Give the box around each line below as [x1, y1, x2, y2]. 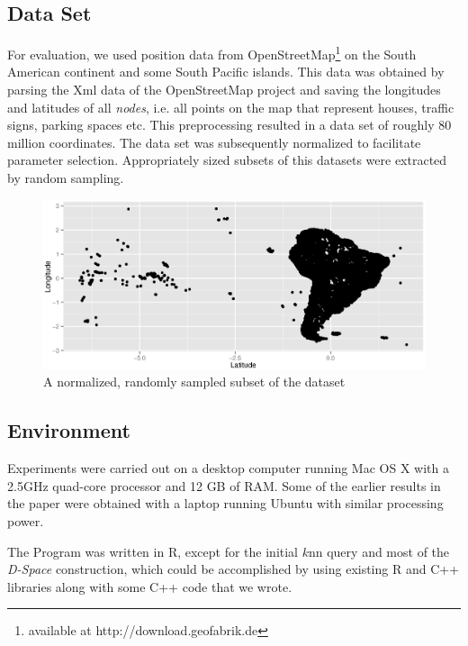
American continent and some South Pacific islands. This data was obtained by [7, 62, 445, 81]
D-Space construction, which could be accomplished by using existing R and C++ [7, 560, 460, 578]
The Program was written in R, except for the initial [7, 541, 299, 560]
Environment [7, 416, 130, 444]
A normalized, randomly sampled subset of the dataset [43, 372, 346, 391]
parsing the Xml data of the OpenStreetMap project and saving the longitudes [7, 80, 441, 99]
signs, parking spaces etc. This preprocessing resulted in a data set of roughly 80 [7, 115, 452, 134]
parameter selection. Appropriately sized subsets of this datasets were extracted [7, 150, 447, 169]
